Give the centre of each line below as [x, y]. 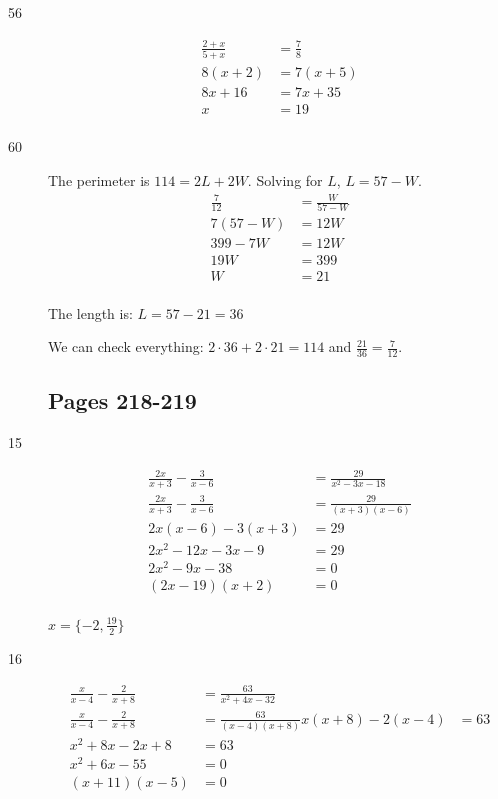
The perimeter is [99, 179]
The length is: [90, 312]
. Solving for [285, 179]
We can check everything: [126, 346]
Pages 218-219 [122, 400]
